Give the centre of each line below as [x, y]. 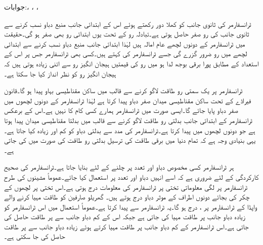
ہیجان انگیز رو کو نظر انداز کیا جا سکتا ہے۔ [60, 73]
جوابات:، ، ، [21, 7]
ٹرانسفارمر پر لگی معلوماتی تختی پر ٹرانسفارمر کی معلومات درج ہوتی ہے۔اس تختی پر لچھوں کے [126, 187]
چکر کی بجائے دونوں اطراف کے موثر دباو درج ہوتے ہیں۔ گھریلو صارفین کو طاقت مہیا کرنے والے [127, 197]
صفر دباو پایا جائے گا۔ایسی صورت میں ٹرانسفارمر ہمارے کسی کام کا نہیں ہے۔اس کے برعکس [121, 110]
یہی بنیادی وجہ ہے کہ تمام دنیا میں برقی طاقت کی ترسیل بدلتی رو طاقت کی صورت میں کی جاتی [130, 140]
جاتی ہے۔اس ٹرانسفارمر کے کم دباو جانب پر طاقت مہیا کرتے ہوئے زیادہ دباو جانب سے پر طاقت [126, 226]
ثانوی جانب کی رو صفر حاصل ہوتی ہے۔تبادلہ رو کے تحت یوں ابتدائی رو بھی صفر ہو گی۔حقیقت [127, 34]
